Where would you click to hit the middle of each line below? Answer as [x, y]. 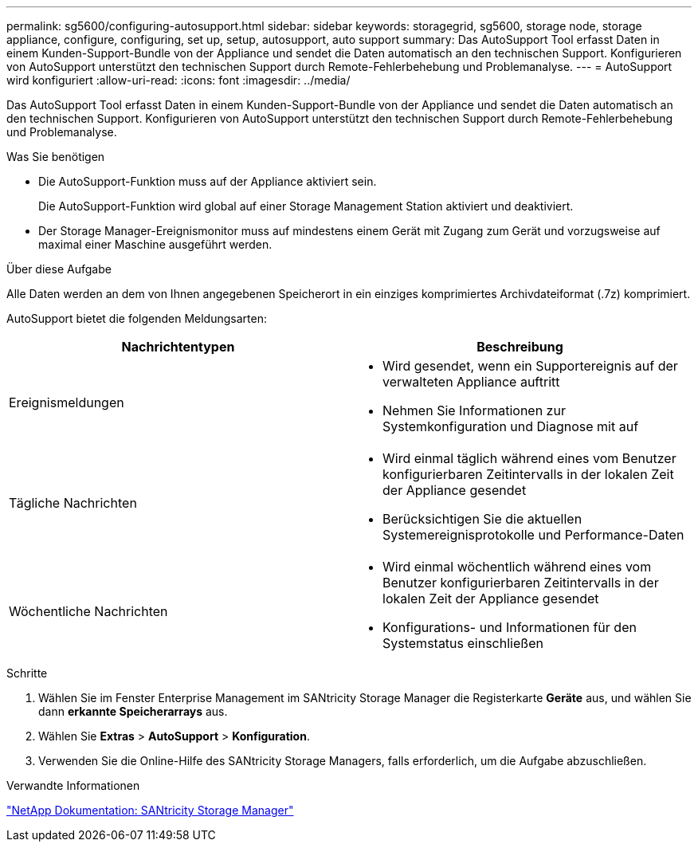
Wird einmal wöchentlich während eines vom [517, 567]
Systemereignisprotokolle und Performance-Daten [533, 535]
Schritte [27, 673]
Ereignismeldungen [67, 402]
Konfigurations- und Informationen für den [510, 627]
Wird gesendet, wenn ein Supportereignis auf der [530, 366]
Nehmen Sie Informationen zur [474, 410]
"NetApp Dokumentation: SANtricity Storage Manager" [150, 810]
